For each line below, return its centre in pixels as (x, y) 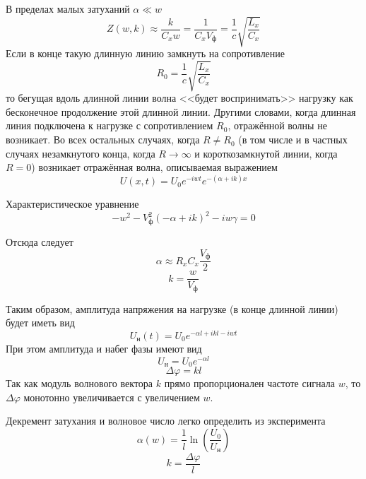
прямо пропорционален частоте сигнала (249, 383)
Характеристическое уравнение (72, 204)
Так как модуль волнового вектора (79, 383)
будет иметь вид (40, 323)
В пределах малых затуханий (68, 8)
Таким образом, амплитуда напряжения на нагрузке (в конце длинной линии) (172, 308)
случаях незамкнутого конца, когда (81, 153)
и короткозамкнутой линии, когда (266, 153)
